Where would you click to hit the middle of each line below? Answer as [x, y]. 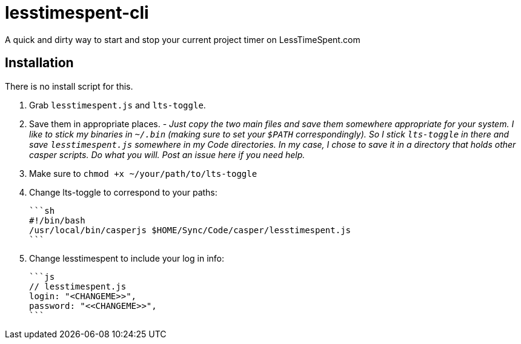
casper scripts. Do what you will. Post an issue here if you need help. [167, 154]
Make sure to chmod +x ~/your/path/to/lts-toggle [143, 173]
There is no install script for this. [69, 86]
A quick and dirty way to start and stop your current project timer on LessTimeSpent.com [183, 39]
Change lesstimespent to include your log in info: [127, 258]
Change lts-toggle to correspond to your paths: [123, 192]
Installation [39, 63]
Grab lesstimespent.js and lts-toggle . [118, 105]
